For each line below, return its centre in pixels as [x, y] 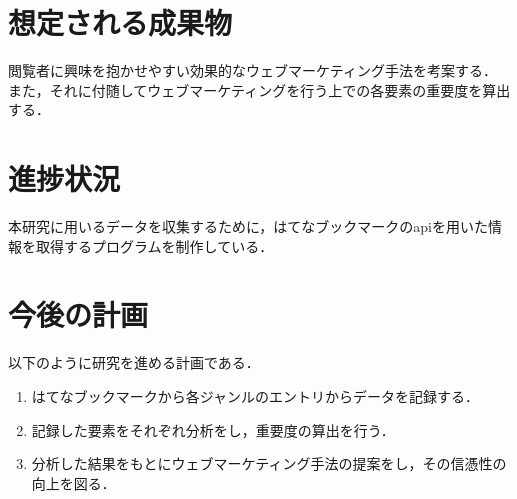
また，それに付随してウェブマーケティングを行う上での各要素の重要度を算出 [259, 89]
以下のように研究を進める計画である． [134, 362]
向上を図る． [73, 482]
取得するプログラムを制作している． [154, 245]
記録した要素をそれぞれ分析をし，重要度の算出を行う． [213, 429]
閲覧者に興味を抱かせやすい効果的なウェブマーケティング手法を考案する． [252, 70]
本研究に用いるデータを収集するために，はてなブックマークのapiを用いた [248, 226]
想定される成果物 [120, 22]
